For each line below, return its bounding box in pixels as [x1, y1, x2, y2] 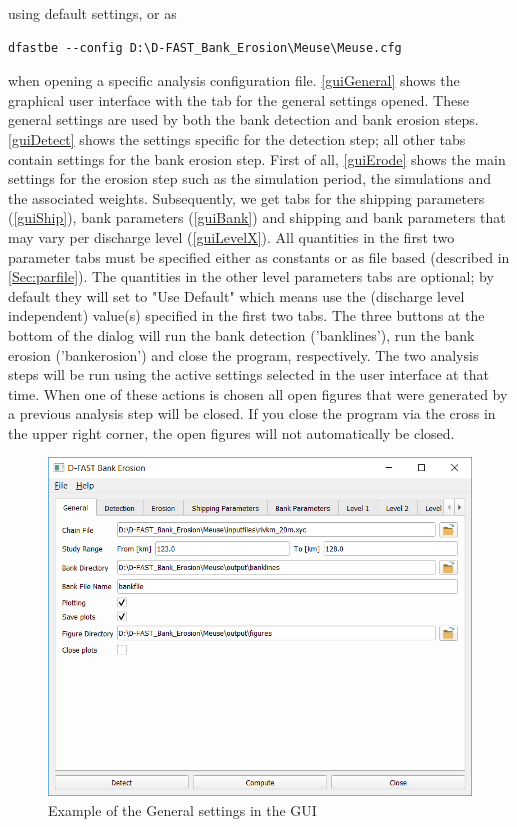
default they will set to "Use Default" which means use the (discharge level [8, 285, 465, 306]
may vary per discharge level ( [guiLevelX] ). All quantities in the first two [8, 226, 455, 247]
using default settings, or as [8, 3, 177, 23]
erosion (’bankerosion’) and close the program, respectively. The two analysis [8, 344, 479, 365]
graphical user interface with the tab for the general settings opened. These [8, 89, 469, 110]
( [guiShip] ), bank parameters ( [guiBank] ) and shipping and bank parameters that [8, 207, 506, 228]
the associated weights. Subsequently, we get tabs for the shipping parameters [8, 187, 485, 208]
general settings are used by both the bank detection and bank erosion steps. [8, 109, 479, 130]
